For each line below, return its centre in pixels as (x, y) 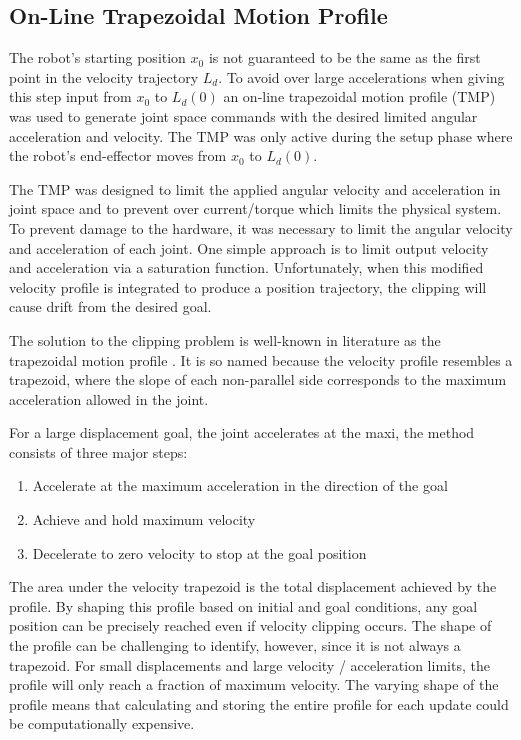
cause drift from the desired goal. (110, 306)
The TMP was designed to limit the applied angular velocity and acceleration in (255, 188)
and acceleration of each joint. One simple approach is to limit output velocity (249, 247)
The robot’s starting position (97, 57)
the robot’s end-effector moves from (118, 155)
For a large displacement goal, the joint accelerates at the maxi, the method (242, 432)
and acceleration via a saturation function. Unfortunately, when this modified (246, 267)
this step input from (70, 96)
